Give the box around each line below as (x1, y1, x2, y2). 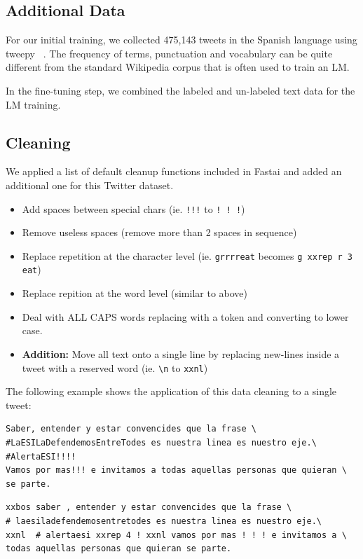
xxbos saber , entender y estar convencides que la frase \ (6, 502, 292, 513)
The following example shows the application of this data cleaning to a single (6, 384, 337, 399)
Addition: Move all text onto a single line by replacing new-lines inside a (22, 346, 340, 361)
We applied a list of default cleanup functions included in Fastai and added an (6, 164, 342, 179)
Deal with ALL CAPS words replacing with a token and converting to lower (22, 309, 349, 324)
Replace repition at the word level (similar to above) (22, 286, 247, 301)
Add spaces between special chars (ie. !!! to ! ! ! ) (22, 201, 245, 216)
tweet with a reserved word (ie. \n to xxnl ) (22, 360, 208, 375)
